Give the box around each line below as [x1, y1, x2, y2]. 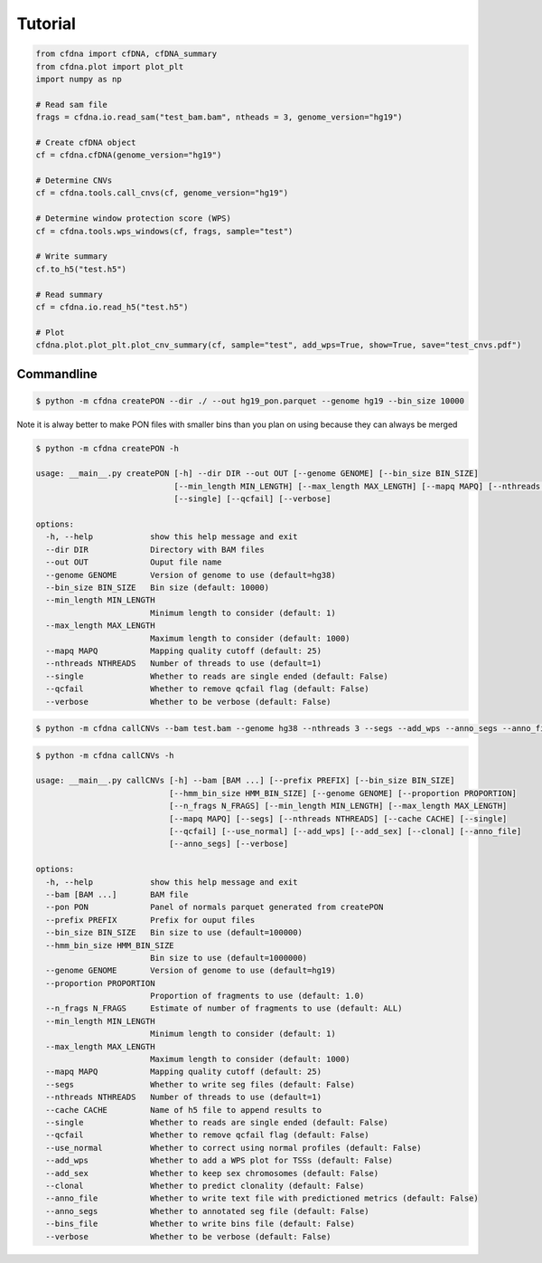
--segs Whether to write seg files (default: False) [45, 1079, 356, 1089]
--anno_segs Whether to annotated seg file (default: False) [45, 1206, 369, 1216]
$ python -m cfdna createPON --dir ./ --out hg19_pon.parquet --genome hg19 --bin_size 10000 [35, 395, 465, 406]
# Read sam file [35, 100, 108, 109]
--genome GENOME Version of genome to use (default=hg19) [45, 965, 336, 976]
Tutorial [16, 14, 77, 33]
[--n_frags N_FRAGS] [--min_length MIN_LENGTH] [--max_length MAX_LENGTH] [168, 801, 508, 812]
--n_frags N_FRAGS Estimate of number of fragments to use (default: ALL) [45, 1003, 403, 1013]
